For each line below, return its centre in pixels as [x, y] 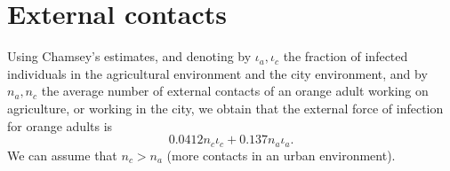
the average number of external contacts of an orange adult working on [235, 91]
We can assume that [62, 155]
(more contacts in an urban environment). [281, 155]
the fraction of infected [346, 56]
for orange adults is [60, 125]
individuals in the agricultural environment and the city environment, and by [217, 73]
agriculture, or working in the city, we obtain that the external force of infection [225, 108]
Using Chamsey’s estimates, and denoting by [129, 56]
